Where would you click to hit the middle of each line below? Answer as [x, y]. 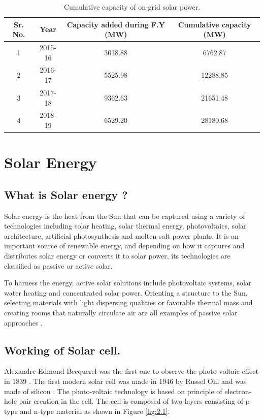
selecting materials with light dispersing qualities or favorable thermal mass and [128, 302]
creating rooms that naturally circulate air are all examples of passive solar [121, 312]
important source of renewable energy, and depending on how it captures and [124, 246]
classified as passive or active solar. [58, 265]
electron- [238, 391]
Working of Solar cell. [62, 350]
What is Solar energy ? [66, 194]
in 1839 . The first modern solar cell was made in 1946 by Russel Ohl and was [125, 381]
